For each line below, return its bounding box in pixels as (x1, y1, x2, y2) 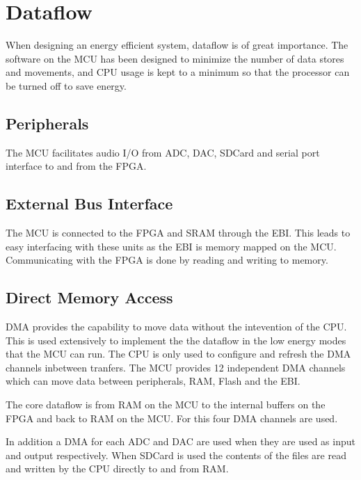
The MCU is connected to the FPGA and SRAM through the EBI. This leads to (6, 225, 351, 240)
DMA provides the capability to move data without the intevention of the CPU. (6, 319, 347, 334)
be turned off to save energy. (6, 78, 127, 93)
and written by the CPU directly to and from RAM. (6, 461, 229, 476)
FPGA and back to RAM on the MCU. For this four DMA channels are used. (6, 410, 338, 425)
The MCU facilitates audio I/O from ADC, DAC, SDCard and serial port (6, 145, 320, 159)
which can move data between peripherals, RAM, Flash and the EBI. (6, 374, 300, 388)
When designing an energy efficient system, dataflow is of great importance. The (6, 38, 348, 52)
